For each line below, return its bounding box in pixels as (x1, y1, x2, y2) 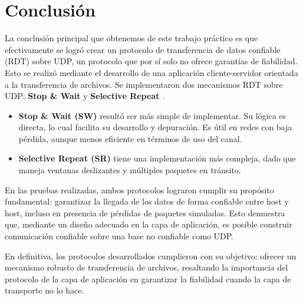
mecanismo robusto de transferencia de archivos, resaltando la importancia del (5, 261, 288, 273)
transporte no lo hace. (5, 284, 84, 296)
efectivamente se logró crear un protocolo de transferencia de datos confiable (5, 43, 281, 55)
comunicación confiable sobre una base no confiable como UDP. (5, 230, 233, 242)
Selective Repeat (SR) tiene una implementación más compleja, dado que (18, 152, 296, 164)
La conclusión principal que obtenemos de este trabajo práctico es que (5, 32, 258, 44)
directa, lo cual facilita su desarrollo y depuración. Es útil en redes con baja (18, 121, 292, 133)
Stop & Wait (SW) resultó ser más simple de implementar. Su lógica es (18, 109, 286, 121)
